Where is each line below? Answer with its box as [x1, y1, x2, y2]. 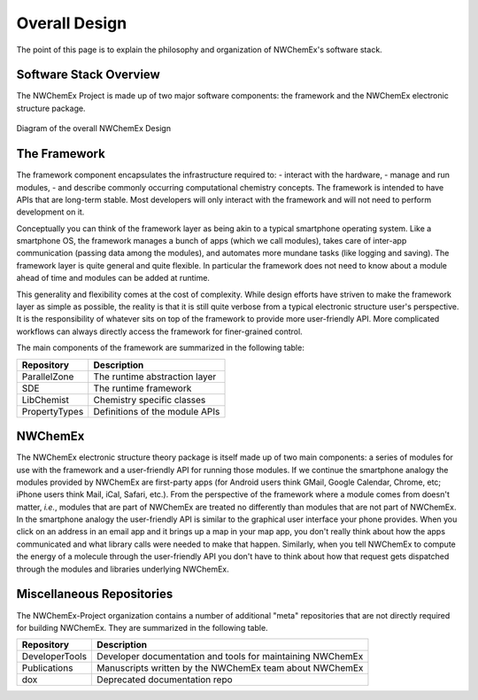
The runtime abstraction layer [93, 370, 217, 383]
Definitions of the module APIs [93, 405, 220, 417]
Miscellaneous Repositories [16, 587, 173, 602]
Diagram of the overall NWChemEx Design [16, 123, 172, 134]
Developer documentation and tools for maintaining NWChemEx [96, 650, 364, 663]
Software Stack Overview [16, 67, 161, 82]
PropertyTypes [21, 405, 84, 417]
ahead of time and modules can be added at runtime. [16, 273, 210, 284]
